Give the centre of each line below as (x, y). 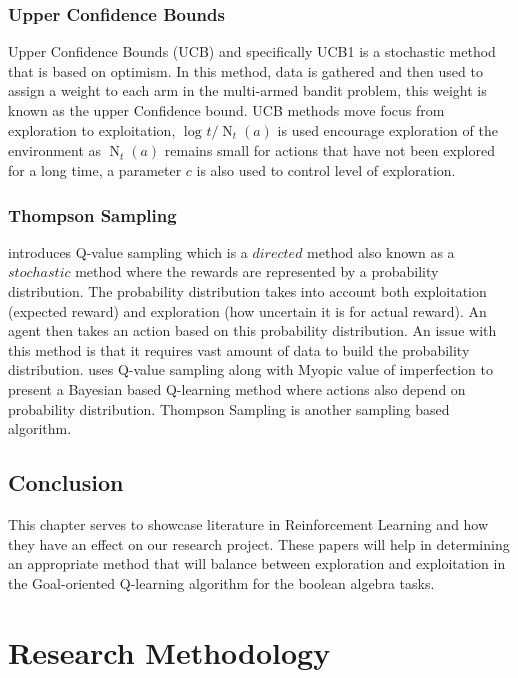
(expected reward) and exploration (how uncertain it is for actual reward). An (247, 310)
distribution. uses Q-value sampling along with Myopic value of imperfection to (250, 369)
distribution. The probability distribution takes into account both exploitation (247, 290)
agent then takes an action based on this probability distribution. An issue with (252, 330)
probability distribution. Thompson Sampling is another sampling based (229, 408)
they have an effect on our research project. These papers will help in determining (259, 543)
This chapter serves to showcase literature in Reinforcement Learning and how (248, 523)
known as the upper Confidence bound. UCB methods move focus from (226, 110)
